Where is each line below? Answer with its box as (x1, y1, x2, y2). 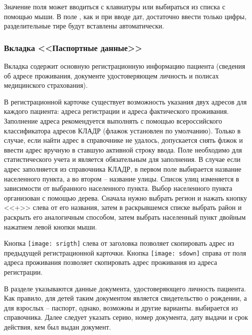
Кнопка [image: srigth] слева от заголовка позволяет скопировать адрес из (4, 238, 234, 248)
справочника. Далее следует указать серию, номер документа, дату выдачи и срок (4, 312, 248, 322)
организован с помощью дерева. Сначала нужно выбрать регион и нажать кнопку (4, 192, 247, 203)
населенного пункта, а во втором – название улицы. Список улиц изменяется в (4, 173, 239, 183)
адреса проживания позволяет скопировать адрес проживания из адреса (4, 257, 217, 267)
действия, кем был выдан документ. (4, 321, 111, 332)
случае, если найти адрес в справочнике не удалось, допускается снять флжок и (4, 135, 243, 145)
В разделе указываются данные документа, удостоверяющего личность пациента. (4, 283, 246, 293)
